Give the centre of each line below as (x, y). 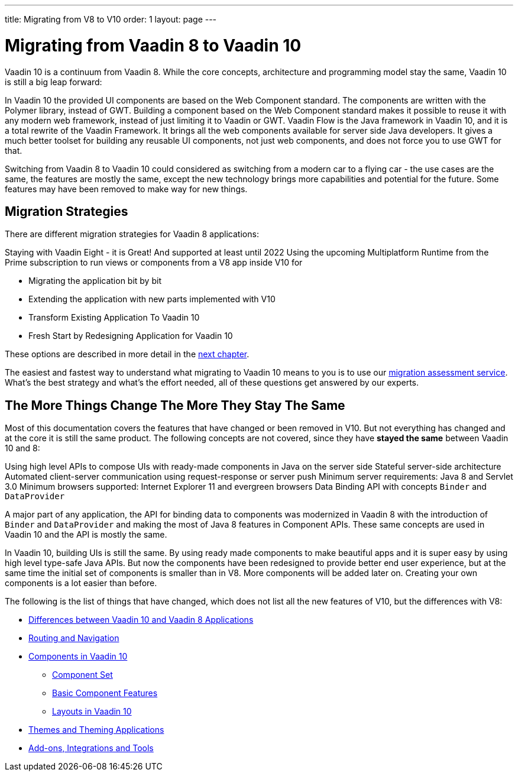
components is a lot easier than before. (81, 583)
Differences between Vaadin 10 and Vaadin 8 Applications (141, 620)
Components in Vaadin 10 (78, 657)
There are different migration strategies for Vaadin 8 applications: (132, 234)
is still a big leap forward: (54, 82)
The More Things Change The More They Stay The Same (175, 405)
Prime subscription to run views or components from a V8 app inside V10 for (154, 263)
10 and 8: (22, 448)
